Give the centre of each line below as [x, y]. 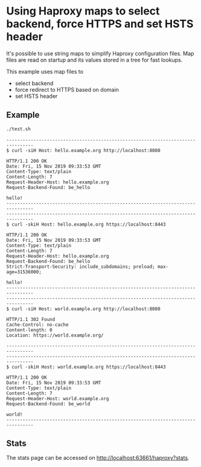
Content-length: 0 [29, 330]
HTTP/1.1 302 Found [31, 319]
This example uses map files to [45, 71]
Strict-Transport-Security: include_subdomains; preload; [81, 267]
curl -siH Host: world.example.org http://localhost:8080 [86, 309]
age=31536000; [24, 272]
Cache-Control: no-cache [37, 325]
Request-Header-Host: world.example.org [58, 399]
